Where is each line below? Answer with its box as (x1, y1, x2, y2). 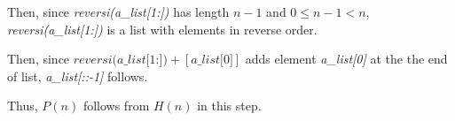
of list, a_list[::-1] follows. (7, 66, 148, 85)
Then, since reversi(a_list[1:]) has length (7, 3, 230, 20)
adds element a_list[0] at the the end (245, 49, 448, 68)
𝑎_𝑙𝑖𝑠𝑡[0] (191, 54, 233, 67)
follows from (82, 96, 150, 115)
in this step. (197, 96, 262, 115)
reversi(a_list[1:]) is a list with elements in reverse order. (7, 19, 318, 38)
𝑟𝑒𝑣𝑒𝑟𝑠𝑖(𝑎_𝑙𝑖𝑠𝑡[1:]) (73, 54, 168, 67)
